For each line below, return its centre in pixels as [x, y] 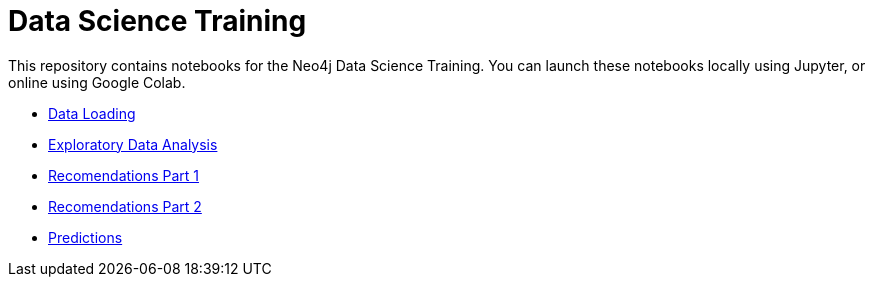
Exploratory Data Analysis [133, 144]
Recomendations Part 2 [125, 206]
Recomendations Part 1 [123, 175]
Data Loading [92, 113]
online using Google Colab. [97, 82]
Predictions [85, 237]
